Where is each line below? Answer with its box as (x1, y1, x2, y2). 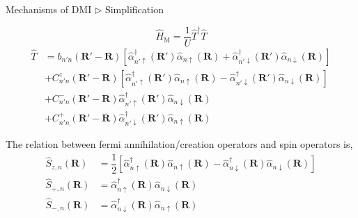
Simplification (104, 2, 164, 16)
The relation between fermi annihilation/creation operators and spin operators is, (6, 137, 353, 151)
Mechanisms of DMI (6, 2, 92, 16)
